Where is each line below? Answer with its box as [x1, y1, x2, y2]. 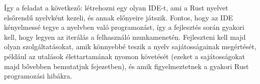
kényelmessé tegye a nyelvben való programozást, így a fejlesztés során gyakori [4, 22, 244, 32]
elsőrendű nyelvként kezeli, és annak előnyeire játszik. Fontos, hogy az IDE [4, 12, 233, 22]
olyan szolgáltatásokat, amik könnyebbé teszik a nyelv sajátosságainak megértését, [4, 41, 256, 52]
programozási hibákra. [4, 71, 72, 81]
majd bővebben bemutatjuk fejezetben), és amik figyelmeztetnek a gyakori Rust [4, 61, 249, 71]
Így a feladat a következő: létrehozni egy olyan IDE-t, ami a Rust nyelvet [4, 2, 228, 12]
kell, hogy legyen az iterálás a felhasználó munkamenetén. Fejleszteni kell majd [4, 31, 246, 42]
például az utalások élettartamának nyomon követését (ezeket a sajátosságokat [4, 51, 245, 61]
